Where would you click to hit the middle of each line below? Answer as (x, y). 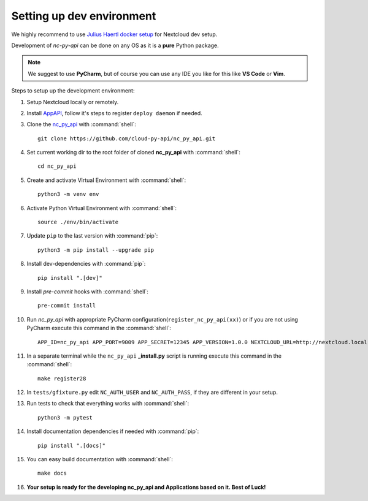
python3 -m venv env (68, 194)
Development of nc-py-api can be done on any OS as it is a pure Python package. (115, 45)
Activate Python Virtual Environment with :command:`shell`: (102, 208)
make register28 (62, 379)
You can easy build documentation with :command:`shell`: (100, 459)
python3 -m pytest (65, 417)
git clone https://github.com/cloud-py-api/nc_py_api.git (127, 138)
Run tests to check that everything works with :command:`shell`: (108, 404)
